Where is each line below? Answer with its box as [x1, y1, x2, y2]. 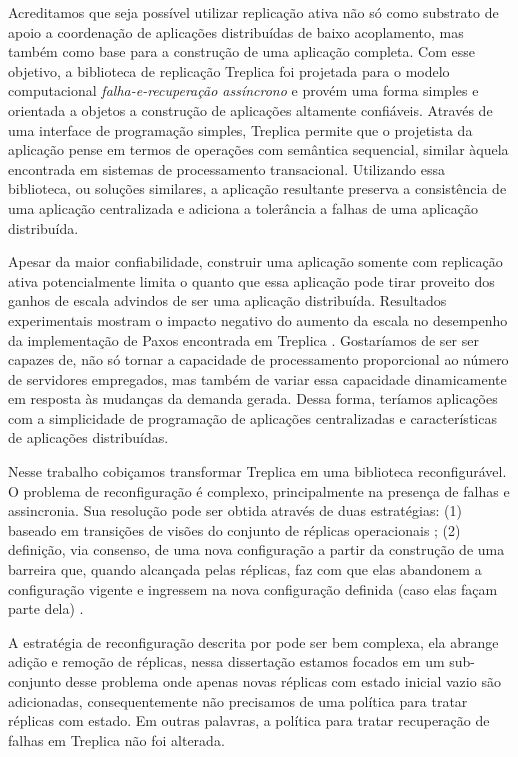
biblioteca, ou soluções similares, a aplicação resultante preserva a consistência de [8, 178, 507, 199]
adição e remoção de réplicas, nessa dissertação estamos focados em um [8, 651, 445, 672]
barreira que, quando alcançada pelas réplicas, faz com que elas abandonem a [8, 559, 482, 580]
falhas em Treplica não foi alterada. [8, 729, 225, 750]
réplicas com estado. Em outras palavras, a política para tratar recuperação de [8, 710, 490, 731]
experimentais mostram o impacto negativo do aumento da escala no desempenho [8, 309, 508, 330]
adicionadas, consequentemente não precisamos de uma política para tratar [8, 690, 468, 711]
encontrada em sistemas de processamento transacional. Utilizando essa [8, 158, 446, 179]
